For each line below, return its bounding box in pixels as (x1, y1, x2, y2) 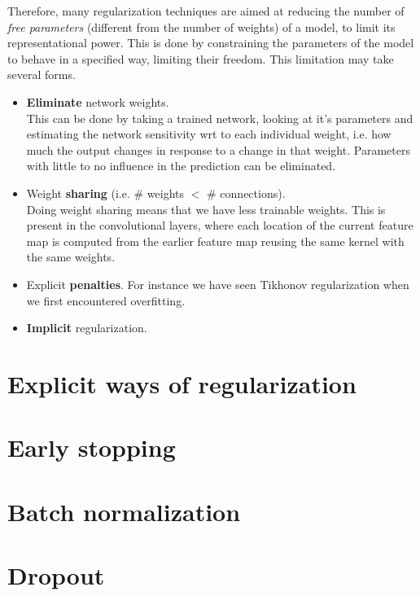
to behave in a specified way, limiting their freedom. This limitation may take (7, 50, 394, 67)
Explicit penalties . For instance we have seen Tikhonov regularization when (26, 275, 409, 292)
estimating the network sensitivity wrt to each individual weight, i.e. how (26, 125, 392, 142)
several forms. (7, 66, 76, 83)
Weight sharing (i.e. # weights (26, 184, 185, 201)
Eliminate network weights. (26, 93, 169, 110)
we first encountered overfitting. (26, 291, 186, 309)
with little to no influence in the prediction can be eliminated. (26, 157, 336, 174)
